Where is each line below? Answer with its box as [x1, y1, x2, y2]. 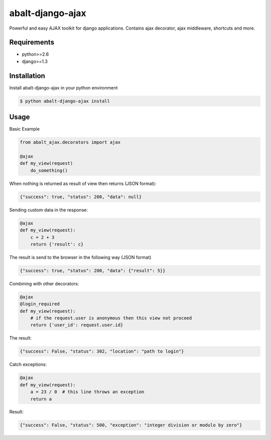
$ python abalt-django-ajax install [20, 98, 110, 104]
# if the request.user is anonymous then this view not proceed [30, 315, 192, 321]
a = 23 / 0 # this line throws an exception [30, 389, 145, 395]
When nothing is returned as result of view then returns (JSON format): [9, 180, 157, 186]
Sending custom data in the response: [9, 206, 88, 213]
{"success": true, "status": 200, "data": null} [20, 194, 142, 199]
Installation [9, 71, 45, 80]
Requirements [9, 38, 55, 47]
